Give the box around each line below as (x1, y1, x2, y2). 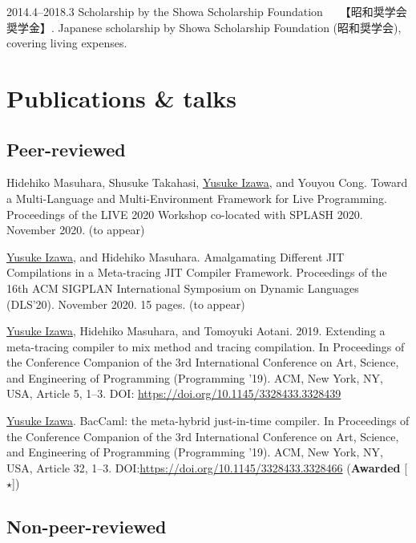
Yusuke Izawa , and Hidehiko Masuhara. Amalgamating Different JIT (6, 248, 345, 265)
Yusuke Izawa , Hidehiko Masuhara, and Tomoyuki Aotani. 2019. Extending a (6, 322, 386, 339)
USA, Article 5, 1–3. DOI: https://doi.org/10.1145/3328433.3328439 (6, 385, 341, 402)
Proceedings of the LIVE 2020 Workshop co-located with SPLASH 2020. (6, 205, 363, 222)
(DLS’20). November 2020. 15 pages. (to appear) (6, 295, 245, 312)
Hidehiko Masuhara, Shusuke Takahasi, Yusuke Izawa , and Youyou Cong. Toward (6, 174, 408, 191)
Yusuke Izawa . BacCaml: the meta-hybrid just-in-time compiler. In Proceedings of (6, 412, 410, 429)
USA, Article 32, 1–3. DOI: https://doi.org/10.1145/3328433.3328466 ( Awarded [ (6, 459, 408, 476)
